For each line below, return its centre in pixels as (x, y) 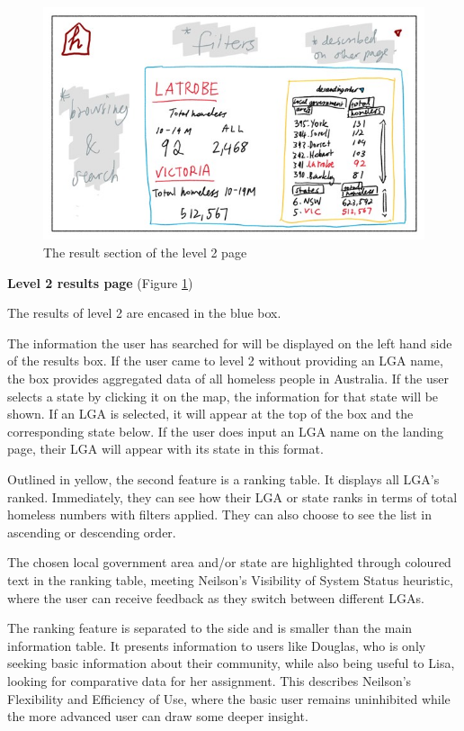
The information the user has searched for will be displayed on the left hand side (230, 343)
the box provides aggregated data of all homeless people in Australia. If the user (228, 379)
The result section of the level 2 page (145, 253)
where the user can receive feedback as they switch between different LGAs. (216, 597)
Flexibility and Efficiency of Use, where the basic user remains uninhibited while (229, 698)
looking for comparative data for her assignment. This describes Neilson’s (210, 680)
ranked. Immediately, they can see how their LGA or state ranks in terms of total (232, 496)
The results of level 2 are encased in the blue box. (144, 313)
